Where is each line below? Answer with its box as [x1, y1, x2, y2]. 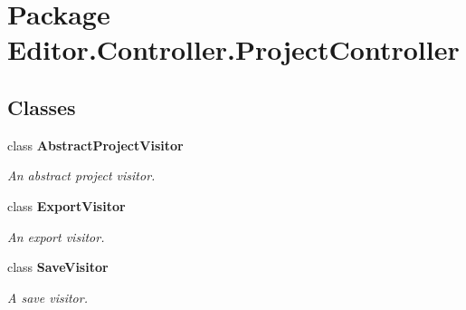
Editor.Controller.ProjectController [7, 31, 460, 68]
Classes [7, 92, 76, 121]
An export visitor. [7, 227, 105, 246]
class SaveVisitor [7, 257, 109, 276]
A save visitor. [7, 287, 88, 306]
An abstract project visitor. [7, 166, 156, 185]
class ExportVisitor [7, 196, 126, 215]
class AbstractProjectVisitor [7, 135, 184, 154]
